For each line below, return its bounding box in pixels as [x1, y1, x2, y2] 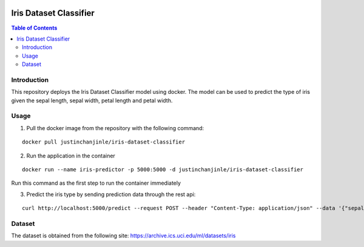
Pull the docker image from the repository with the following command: [26, 124, 204, 131]
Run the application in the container [26, 152, 115, 159]
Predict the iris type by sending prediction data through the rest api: [26, 191, 196, 198]
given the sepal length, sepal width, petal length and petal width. [11, 97, 173, 104]
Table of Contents [11, 24, 58, 31]
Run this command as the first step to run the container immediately [11, 179, 181, 187]
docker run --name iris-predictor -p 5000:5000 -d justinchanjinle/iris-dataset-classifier [22, 166, 303, 173]
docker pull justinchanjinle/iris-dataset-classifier [22, 139, 185, 145]
